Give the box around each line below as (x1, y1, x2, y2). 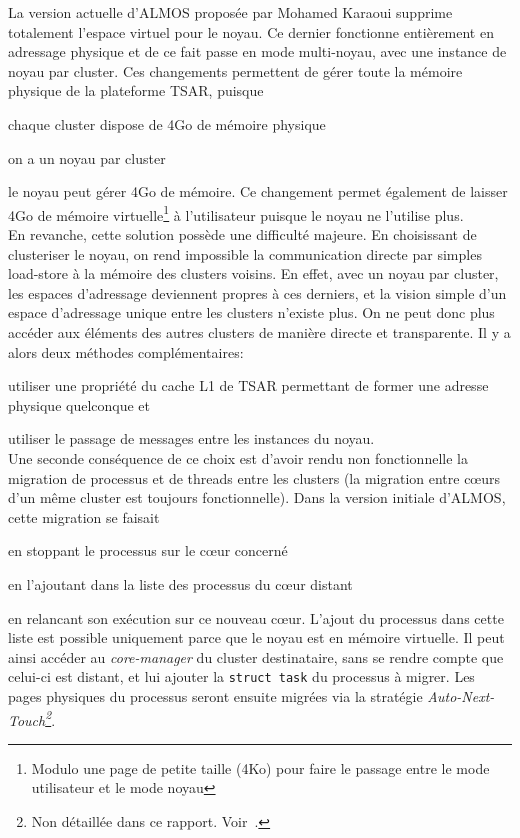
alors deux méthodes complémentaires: (8, 341, 244, 362)
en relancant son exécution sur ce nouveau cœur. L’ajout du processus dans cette (8, 607, 504, 628)
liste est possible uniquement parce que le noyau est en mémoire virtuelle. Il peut (8, 627, 505, 648)
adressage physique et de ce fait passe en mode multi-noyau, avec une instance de (8, 41, 507, 62)
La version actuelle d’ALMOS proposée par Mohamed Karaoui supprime (8, 2, 453, 22)
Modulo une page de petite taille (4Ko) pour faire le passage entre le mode (31, 757, 490, 778)
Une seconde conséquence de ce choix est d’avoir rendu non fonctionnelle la (8, 447, 468, 468)
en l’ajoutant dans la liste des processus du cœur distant (8, 573, 353, 594)
